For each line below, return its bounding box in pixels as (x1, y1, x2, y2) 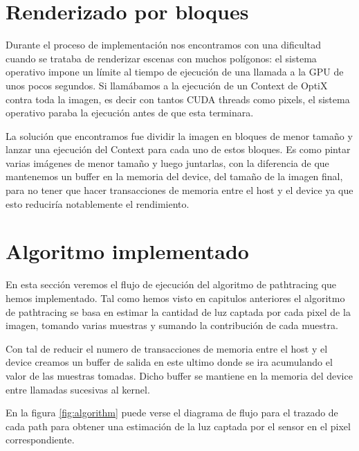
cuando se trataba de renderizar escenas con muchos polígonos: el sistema (6, 51, 317, 65)
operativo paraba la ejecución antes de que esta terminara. (6, 105, 254, 120)
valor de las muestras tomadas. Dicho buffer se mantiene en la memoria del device (6, 368, 353, 382)
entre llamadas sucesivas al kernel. (6, 382, 150, 396)
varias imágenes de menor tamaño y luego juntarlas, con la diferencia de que (6, 155, 329, 170)
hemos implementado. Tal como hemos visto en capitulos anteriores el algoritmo (6, 290, 345, 305)
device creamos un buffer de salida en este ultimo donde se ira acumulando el (6, 355, 333, 369)
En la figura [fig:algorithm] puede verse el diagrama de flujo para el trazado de (6, 405, 338, 420)
